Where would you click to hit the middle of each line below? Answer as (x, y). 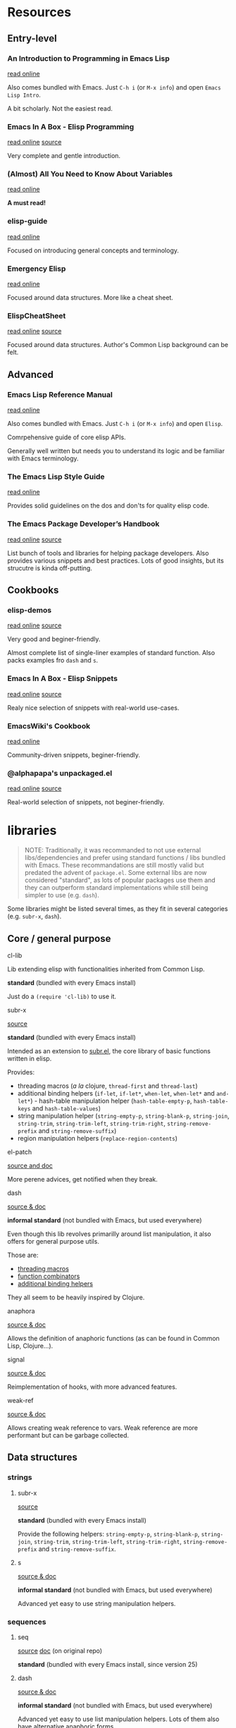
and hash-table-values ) (66, 1108)
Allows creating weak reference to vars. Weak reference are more (103, 1428)
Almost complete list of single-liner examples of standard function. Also (111, 653)
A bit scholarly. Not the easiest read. (60, 108)
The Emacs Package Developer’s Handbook (83, 524)
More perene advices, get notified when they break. (83, 1179)
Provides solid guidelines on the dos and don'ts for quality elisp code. (108, 505)
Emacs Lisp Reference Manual (60, 394)
